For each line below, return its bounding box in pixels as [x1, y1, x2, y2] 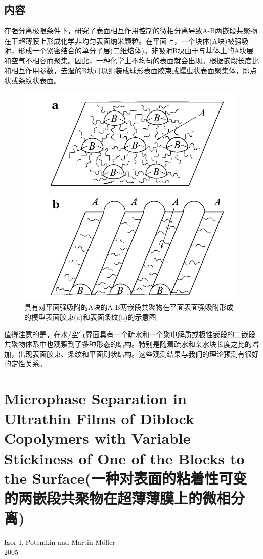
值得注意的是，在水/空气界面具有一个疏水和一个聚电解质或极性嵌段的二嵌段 [4, 328, 255, 339]
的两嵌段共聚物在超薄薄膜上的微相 [4, 488, 231, 508]
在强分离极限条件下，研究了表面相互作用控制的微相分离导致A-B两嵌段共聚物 [4, 25, 258, 36]
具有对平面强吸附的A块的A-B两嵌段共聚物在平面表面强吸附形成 [24, 302, 234, 312]
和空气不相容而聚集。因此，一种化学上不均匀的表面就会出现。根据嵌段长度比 [4, 55, 259, 65]
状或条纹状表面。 [4, 75, 61, 86]
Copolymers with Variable [4, 428, 191, 449]
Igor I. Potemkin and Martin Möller [4, 537, 115, 547]
